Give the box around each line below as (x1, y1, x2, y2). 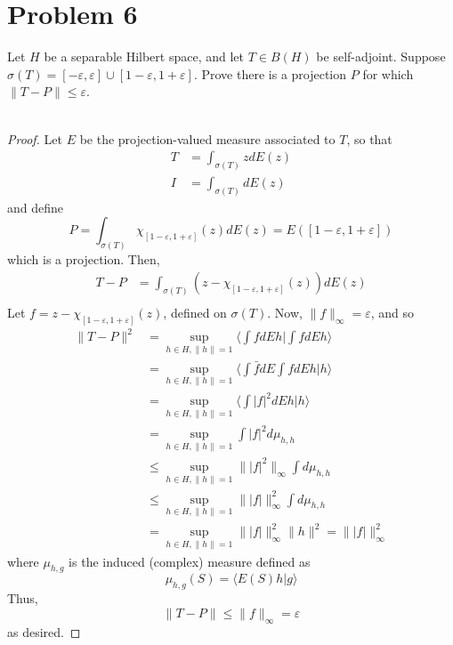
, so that (346, 129, 392, 148)
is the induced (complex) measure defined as (69, 552, 311, 570)
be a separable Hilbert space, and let (44, 47, 244, 66)
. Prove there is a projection (193, 64, 347, 83)
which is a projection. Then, (7, 250, 160, 269)
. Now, (267, 302, 303, 321)
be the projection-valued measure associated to (79, 129, 336, 148)
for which (362, 64, 414, 83)
